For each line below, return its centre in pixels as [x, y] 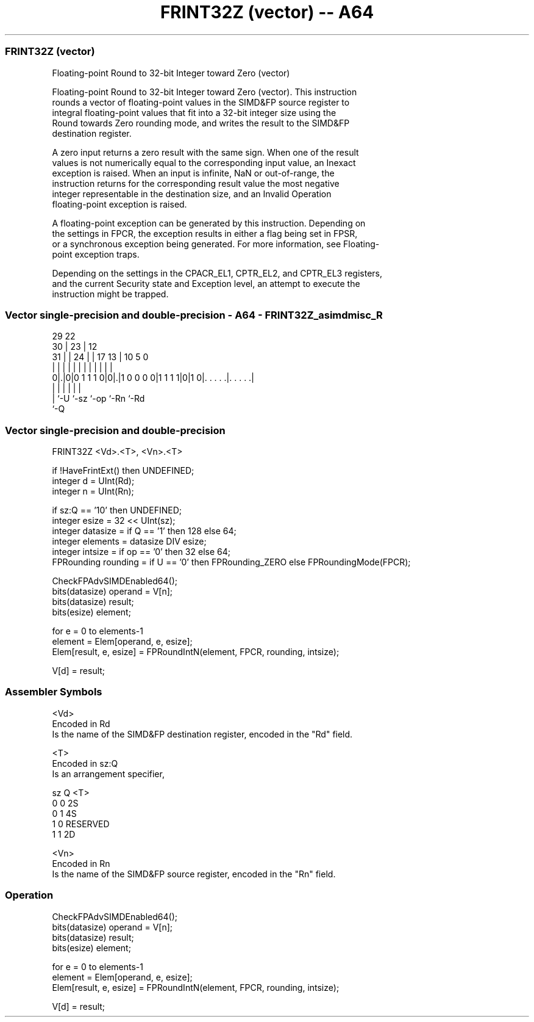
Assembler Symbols [54, 692]
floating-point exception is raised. [119, 204]
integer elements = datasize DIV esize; [129, 541]
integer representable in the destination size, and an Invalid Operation [192, 194]
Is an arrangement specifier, [108, 774]
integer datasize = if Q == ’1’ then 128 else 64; [144, 531]
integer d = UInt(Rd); [93, 481]
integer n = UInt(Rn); [93, 491]
